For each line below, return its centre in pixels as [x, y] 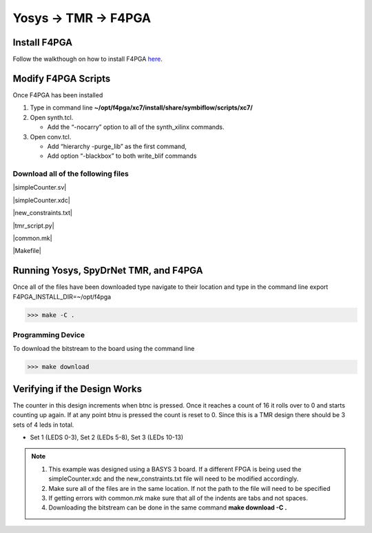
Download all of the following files [71, 174]
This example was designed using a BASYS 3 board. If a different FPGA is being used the [175, 469]
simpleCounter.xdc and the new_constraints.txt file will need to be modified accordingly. [174, 479]
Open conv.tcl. [51, 137]
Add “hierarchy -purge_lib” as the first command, [117, 146]
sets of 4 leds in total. [43, 425]
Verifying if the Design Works [77, 389]
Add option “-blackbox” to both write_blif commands [122, 156]
